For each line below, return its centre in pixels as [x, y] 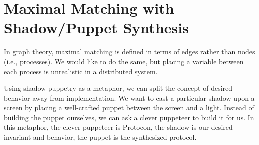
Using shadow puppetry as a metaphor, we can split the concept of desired [118, 88]
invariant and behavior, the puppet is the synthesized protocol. [100, 137]
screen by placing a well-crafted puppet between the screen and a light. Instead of [129, 107]
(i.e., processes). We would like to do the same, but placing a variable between [124, 61]
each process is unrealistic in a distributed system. [81, 71]
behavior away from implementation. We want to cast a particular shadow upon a [129, 97]
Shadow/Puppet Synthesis [96, 28]
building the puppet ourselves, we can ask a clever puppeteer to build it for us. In [129, 117]
